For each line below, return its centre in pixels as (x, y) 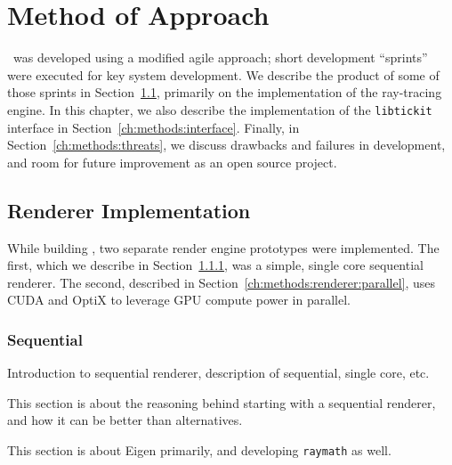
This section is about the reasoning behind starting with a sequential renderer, (222, 402)
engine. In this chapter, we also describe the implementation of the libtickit (220, 109)
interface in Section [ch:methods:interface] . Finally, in (153, 127)
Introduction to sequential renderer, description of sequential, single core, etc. (218, 373)
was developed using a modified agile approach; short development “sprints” (220, 57)
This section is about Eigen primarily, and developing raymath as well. (199, 449)
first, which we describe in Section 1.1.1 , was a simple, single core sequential (215, 265)
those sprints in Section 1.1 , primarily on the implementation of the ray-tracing (225, 92)
